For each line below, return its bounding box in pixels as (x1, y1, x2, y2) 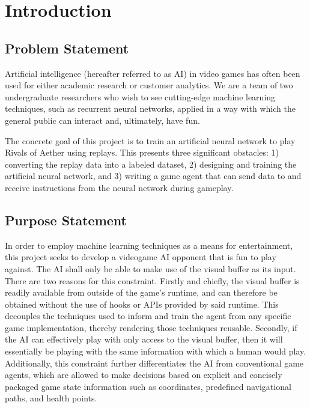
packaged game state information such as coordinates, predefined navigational (5, 380, 291, 392)
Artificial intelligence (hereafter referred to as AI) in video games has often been (5, 67, 300, 79)
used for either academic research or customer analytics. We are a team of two (5, 79, 293, 91)
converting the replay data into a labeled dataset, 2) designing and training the (5, 157, 297, 170)
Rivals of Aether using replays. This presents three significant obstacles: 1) (5, 146, 279, 159)
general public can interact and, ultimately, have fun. (5, 114, 200, 126)
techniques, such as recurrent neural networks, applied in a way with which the (5, 102, 296, 115)
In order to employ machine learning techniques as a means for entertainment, (5, 239, 293, 251)
